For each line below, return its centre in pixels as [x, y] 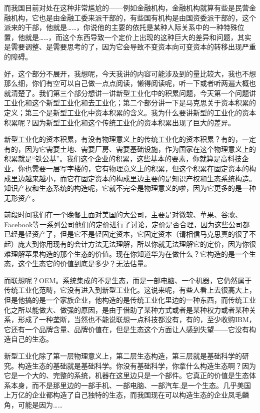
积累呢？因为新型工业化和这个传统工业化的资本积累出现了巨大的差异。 [119, 122]
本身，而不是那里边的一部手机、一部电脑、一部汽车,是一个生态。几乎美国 [131, 385]
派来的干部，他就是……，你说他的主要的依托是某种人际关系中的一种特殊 [121, 27]
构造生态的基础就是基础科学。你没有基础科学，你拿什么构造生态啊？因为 [137, 365]
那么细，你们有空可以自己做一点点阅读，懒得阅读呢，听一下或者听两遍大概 [126, 83]
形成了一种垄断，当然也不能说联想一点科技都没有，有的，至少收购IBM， [137, 319]
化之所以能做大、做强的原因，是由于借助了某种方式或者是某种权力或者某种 [126, 309]
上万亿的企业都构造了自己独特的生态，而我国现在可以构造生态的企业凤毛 [123, 395]
